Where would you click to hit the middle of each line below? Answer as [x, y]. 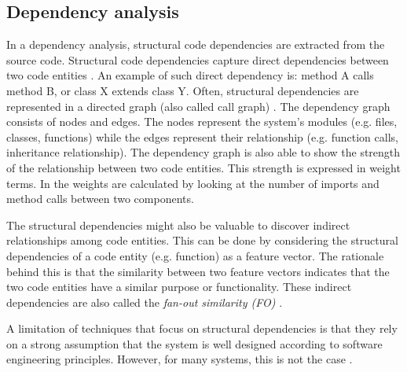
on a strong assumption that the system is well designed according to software [194, 343]
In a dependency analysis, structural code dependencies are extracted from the [196, 44]
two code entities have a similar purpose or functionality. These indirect [179, 287]
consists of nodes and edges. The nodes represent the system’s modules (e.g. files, [202, 122]
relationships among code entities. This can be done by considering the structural [202, 240]
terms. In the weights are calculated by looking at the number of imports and [193, 183]
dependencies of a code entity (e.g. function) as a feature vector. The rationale [195, 255]
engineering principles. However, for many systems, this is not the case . [180, 359]
